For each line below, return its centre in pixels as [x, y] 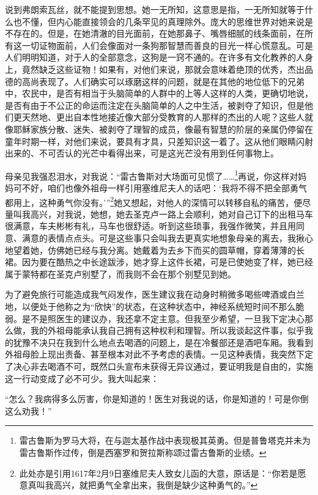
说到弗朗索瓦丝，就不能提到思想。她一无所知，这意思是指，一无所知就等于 [155, 9]
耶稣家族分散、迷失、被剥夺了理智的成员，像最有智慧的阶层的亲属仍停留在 [163, 129]
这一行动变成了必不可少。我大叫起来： [82, 378]
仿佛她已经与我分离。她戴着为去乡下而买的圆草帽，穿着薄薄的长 [176, 250]
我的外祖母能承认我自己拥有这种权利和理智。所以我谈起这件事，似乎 [167, 330]
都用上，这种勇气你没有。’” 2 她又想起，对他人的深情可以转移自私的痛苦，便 [154, 201]
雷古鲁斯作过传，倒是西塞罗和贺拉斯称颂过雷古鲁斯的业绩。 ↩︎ [143, 452]
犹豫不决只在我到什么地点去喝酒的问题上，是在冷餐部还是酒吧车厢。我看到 [163, 342]
